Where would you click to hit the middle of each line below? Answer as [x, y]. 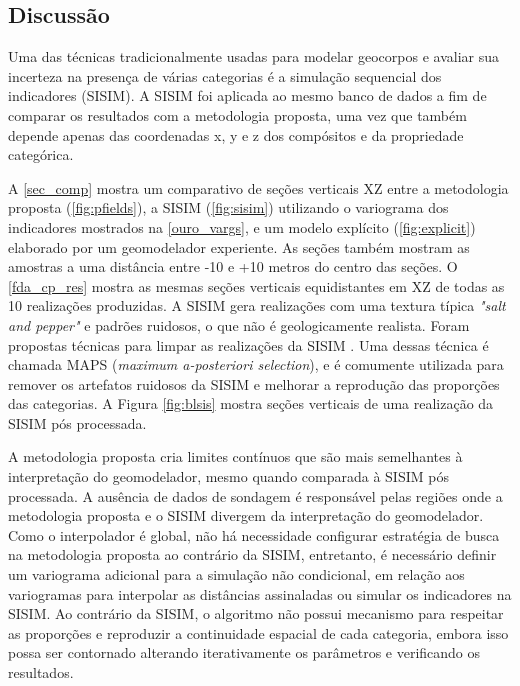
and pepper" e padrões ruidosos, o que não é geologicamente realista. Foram [239, 324]
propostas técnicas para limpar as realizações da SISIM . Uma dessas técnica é [248, 344]
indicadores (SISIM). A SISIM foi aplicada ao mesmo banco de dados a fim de [247, 95]
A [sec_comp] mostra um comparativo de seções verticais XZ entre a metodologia [258, 187]
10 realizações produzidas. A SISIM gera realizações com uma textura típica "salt [257, 305]
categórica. [41, 154]
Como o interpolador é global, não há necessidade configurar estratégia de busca [254, 534]
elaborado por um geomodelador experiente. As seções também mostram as [239, 246]
